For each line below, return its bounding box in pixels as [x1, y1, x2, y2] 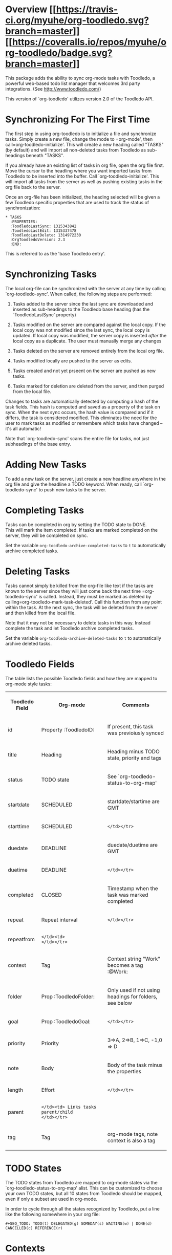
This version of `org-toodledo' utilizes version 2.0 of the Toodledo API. [5, 96, 154, 102]
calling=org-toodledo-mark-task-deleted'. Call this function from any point [5, 599, 162, 605]
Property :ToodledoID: [41, 726, 95, 733]
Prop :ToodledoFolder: [41, 993, 95, 1000]
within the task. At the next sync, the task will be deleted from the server [5, 604, 158, 610]
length [8, 1086, 24, 1093]
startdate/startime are [107, 797, 160, 805]
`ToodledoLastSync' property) [12, 311, 76, 318]
